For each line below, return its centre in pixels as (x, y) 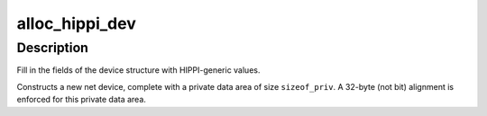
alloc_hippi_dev (77, 23)
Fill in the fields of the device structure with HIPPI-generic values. (138, 70)
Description (53, 48)
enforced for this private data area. (81, 100)
